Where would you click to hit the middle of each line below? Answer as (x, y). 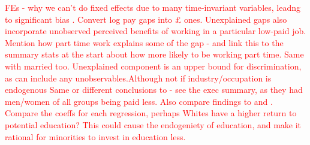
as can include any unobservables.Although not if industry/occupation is (138, 78)
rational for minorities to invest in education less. (95, 136)
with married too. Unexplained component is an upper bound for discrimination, (153, 66)
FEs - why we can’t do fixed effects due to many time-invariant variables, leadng (153, 7)
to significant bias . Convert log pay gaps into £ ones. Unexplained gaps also (146, 19)
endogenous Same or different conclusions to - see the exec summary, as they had (154, 90)
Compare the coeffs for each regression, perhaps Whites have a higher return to (151, 113)
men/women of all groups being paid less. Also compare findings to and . (139, 101)
